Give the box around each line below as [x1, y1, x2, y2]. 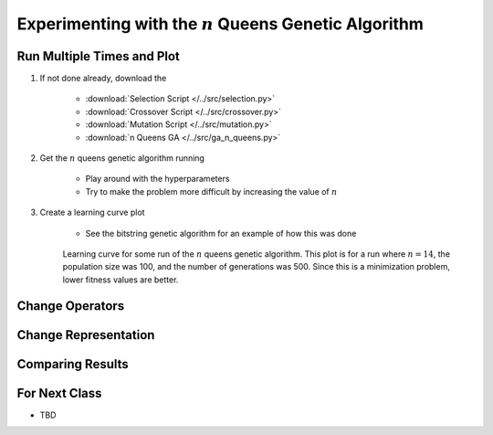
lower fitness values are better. [62, 274, 179, 285]
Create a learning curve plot [39, 207, 145, 218]
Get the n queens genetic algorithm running [39, 153, 205, 164]
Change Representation [16, 327, 155, 343]
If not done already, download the [39, 73, 167, 84]
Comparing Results [16, 356, 130, 372]
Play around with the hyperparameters [85, 174, 230, 185]
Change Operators [16, 298, 125, 313]
